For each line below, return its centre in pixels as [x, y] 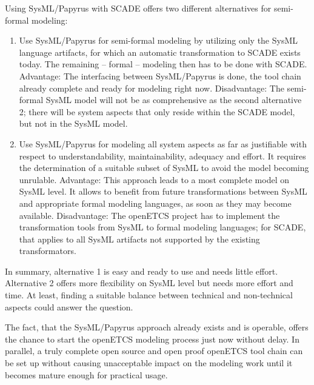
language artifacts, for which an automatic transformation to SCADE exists [160, 52]
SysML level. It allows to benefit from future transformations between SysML [163, 191]
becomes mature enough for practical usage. [86, 374]
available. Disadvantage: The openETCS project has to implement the [149, 215]
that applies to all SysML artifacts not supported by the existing [139, 239]
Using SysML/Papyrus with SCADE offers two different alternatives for [138, 8]
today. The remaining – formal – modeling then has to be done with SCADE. [163, 64]
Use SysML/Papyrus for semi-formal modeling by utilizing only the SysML [159, 40]
